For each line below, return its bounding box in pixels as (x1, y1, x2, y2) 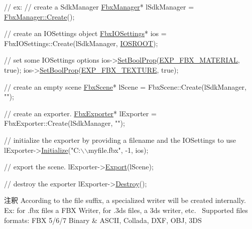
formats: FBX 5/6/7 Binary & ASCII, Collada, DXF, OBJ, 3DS (4, 214, 202, 225)
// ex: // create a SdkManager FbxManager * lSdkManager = (4, 2, 194, 12)
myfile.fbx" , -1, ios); (88, 144, 149, 155)
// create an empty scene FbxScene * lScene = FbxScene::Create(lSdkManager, (4, 81, 246, 92)
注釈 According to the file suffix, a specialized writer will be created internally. (4, 195, 246, 205)
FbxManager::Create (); (4, 11, 75, 22)
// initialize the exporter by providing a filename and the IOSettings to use (4, 134, 236, 145)
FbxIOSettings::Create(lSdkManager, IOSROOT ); (4, 38, 158, 48)
